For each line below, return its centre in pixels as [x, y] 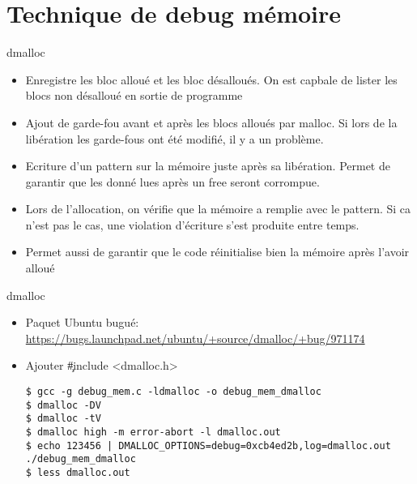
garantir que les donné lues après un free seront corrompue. [172, 181]
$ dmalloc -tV [63, 419]
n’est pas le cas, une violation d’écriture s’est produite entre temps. [192, 224]
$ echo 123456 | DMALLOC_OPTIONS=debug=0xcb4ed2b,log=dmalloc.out [208, 445]
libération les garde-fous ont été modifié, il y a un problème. [174, 138]
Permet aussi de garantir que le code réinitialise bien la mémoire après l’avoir [217, 252]
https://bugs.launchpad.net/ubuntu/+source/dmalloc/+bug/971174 [195, 338]
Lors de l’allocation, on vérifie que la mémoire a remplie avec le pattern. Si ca [218, 209]
